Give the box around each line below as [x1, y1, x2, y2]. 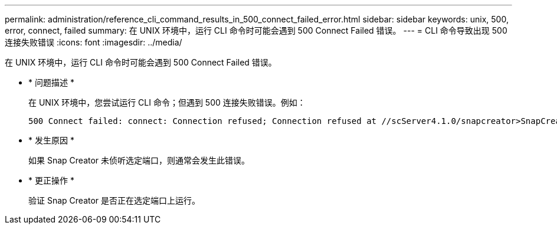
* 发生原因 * [28, 135, 74, 145]
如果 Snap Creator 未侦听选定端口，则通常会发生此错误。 [28, 155, 250, 165]
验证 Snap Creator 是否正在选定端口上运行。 [28, 195, 201, 205]
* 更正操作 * [28, 175, 74, 185]
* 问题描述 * [28, 77, 74, 87]
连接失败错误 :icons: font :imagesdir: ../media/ [5, 37, 182, 47]
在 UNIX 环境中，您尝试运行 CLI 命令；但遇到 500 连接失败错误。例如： [28, 97, 306, 107]
